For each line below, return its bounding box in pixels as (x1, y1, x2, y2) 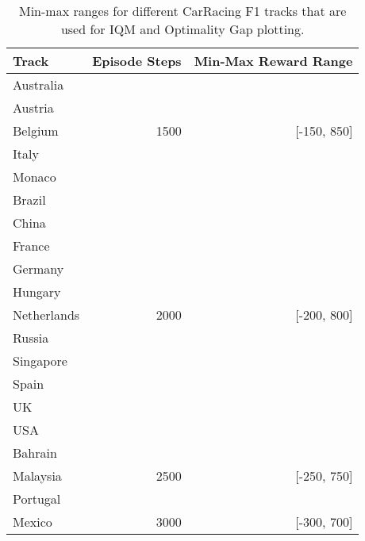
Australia (13, 75, 64, 94)
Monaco (13, 167, 56, 186)
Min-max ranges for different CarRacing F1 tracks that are (18, 2, 347, 20)
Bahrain (13, 443, 57, 462)
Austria (13, 98, 54, 117)
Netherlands (13, 305, 80, 324)
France (13, 236, 50, 255)
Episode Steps (92, 52, 182, 70)
